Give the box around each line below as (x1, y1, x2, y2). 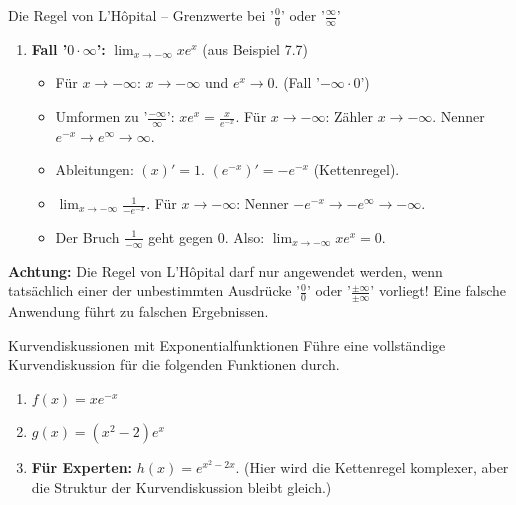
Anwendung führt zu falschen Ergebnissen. (8, 301, 269, 322)
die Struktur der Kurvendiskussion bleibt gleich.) (31, 477, 332, 498)
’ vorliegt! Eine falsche (370, 280, 506, 301)
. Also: (224, 226, 265, 247)
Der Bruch (55, 226, 120, 247)
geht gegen (148, 226, 214, 247)
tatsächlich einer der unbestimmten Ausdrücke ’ (8, 280, 300, 301)
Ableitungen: (55, 159, 134, 180)
